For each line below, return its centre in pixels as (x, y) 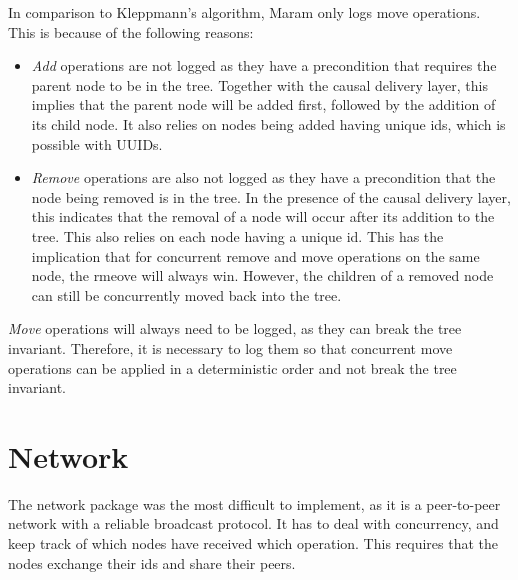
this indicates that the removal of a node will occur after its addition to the (263, 216)
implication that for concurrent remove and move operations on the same (255, 255)
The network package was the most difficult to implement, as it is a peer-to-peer (254, 503)
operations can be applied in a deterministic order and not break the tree (232, 367)
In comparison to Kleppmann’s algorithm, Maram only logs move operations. (244, 12)
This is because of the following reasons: (131, 31)
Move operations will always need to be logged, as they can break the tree (235, 328)
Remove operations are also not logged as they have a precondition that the (263, 177)
